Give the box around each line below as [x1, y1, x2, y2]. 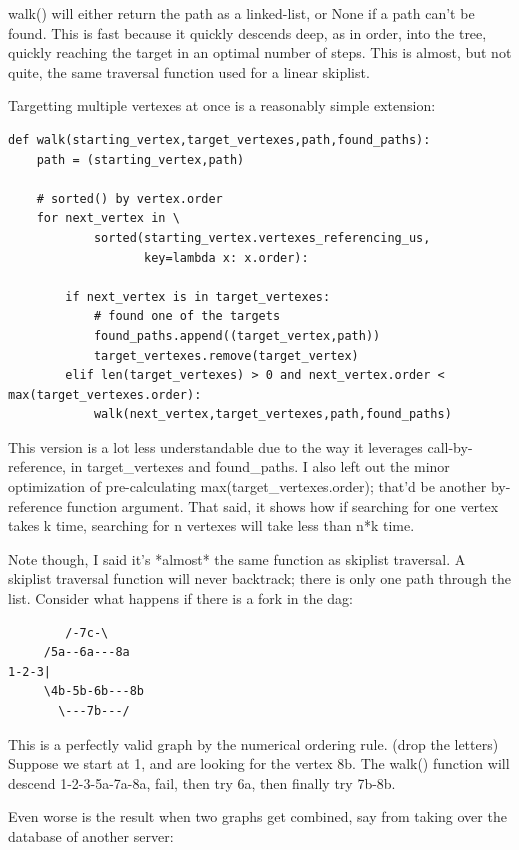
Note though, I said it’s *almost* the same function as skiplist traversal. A [8, 548, 466, 569]
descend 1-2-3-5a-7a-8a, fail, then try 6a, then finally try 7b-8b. [8, 772, 396, 793]
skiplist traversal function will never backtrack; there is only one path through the [8, 568, 512, 589]
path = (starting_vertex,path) [36, 152, 245, 167]
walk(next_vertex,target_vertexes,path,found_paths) [93, 407, 452, 422]
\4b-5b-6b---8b [43, 684, 145, 699]
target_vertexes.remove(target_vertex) [93, 348, 359, 363]
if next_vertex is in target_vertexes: [65, 289, 331, 304]
